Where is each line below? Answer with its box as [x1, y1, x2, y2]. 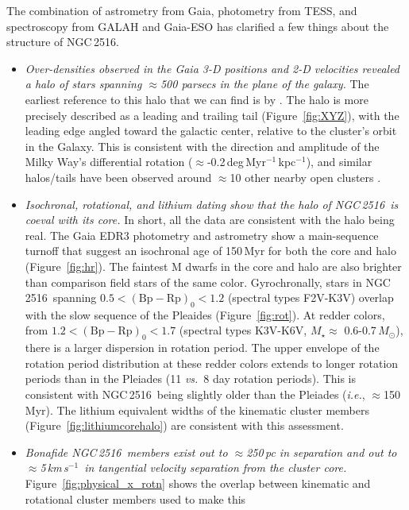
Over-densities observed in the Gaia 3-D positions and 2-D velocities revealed [25, 60, 400, 76]
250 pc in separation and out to [246, 443, 397, 460]
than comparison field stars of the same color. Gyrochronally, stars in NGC [25, 273, 391, 290]
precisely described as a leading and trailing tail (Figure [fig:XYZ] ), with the [25, 106, 399, 123]
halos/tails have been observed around [25, 168, 212, 185]
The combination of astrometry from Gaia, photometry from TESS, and [6, 2, 357, 18]
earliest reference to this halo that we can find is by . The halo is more [25, 91, 368, 107]
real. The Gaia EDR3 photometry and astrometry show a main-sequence [25, 226, 379, 243]
